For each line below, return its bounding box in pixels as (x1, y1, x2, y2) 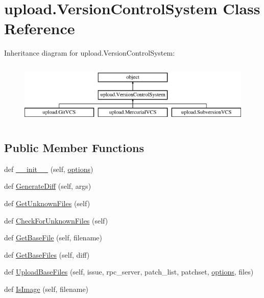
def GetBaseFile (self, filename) (4, 232, 102, 243)
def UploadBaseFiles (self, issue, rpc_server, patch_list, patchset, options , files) (4, 266, 254, 277)
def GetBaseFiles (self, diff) (4, 249, 90, 260)
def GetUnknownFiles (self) (4, 198, 90, 209)
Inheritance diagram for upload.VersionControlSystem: (4, 47, 175, 58)
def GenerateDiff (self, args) (4, 181, 91, 191)
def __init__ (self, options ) (4, 163, 93, 174)
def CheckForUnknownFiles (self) (4, 215, 108, 226)
